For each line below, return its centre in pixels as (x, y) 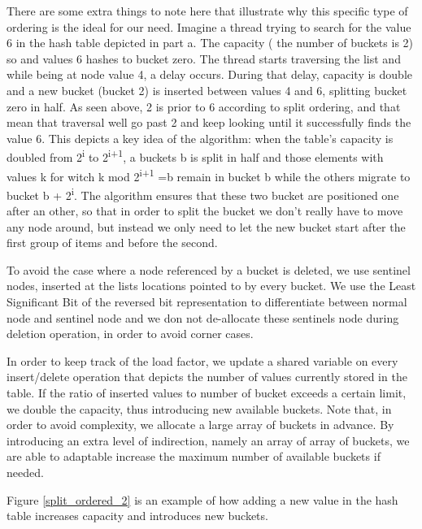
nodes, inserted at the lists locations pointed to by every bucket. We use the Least (211, 286)
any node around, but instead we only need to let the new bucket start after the (206, 226)
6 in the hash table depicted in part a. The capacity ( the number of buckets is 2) (210, 43)
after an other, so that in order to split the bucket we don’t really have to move (205, 211)
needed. (25, 472)
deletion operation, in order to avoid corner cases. (130, 334)
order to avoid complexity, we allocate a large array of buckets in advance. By (200, 425)
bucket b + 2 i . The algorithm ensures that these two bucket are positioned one (203, 193)
